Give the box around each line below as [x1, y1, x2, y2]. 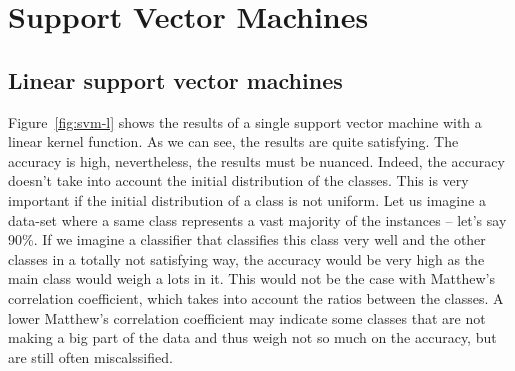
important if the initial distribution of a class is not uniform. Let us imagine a [8, 189, 486, 210]
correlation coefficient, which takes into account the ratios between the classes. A [8, 287, 504, 308]
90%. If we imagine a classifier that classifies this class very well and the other [8, 229, 486, 250]
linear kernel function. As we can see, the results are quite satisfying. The [8, 131, 459, 152]
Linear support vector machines [8, 64, 343, 95]
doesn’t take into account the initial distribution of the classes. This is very [8, 170, 469, 191]
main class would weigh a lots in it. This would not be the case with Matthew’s [8, 268, 495, 289]
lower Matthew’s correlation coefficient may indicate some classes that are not [8, 307, 486, 328]
